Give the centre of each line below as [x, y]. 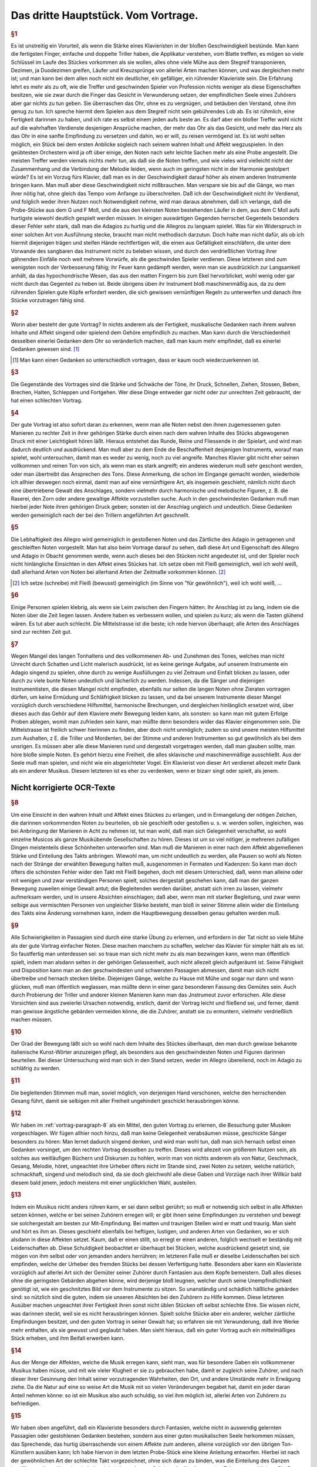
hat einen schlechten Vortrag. [47, 400]
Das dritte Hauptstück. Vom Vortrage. [105, 15]
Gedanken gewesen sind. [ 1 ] [45, 349]
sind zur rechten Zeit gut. [41, 631]
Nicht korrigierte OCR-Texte [63, 788]
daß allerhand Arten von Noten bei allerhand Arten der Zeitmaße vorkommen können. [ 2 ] [118, 572]
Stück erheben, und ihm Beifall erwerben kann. [68, 1338]
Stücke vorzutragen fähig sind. [48, 300]
